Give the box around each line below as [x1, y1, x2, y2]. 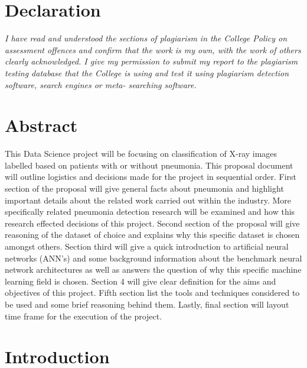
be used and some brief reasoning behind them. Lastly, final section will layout [5, 298, 289, 310]
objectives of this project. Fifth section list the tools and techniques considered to [5, 286, 300, 299]
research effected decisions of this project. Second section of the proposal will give [5, 217, 300, 229]
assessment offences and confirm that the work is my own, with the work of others [5, 43, 301, 56]
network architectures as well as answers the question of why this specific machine [5, 263, 302, 276]
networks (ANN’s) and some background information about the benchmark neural [5, 251, 302, 264]
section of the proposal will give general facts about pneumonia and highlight [5, 182, 284, 194]
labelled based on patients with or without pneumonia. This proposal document [5, 159, 293, 171]
